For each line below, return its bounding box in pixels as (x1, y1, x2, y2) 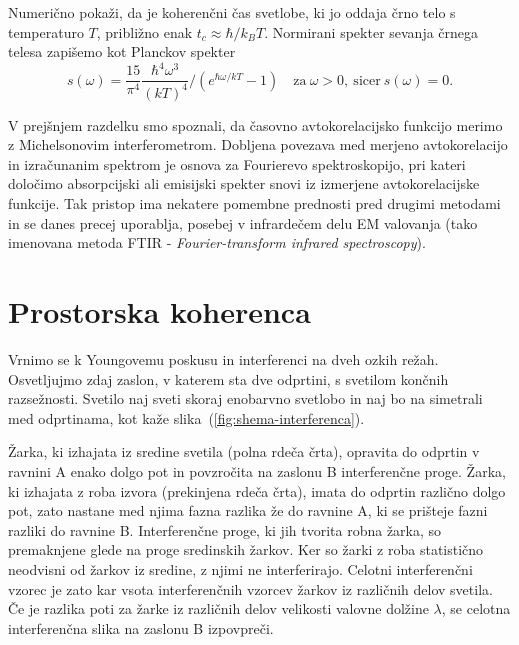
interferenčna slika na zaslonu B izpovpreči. (8, 617, 274, 638)
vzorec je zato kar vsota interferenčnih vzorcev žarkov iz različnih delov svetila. (8, 578, 493, 599)
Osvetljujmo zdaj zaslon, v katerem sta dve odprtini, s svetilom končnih (8, 368, 449, 389)
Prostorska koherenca (8, 291, 311, 332)
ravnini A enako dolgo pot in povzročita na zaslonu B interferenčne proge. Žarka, (8, 460, 506, 481)
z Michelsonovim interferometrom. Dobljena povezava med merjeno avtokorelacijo (8, 134, 508, 155)
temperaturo (8, 21, 84, 42)
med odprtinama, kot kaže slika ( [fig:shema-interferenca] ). (8, 407, 365, 428)
